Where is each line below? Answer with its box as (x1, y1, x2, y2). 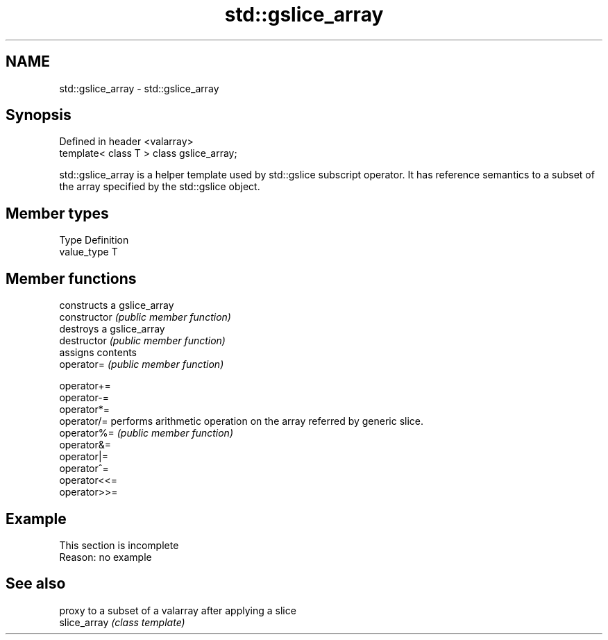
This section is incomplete (59, 539, 179, 551)
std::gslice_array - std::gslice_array (59, 82, 219, 94)
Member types (6, 204, 109, 222)
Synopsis (6, 106, 71, 124)
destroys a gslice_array (59, 323, 165, 335)
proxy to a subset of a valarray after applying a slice (59, 604, 296, 616)
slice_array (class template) (59, 616, 185, 628)
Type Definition (59, 234, 129, 246)
